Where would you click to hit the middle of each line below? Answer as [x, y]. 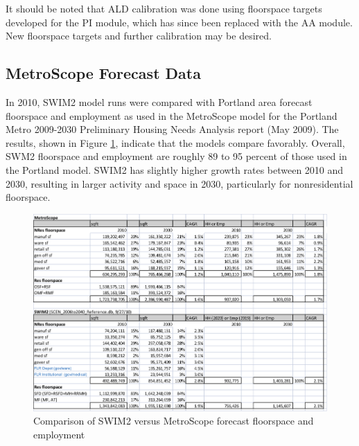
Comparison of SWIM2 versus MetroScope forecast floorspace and [174, 421]
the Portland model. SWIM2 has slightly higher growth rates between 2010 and [175, 169]
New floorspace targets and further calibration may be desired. [139, 36]
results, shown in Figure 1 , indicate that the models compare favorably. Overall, [175, 142]
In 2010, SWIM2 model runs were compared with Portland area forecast [159, 101]
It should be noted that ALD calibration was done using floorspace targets [164, 8]
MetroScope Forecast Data [103, 73]
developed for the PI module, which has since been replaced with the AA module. [179, 22]
